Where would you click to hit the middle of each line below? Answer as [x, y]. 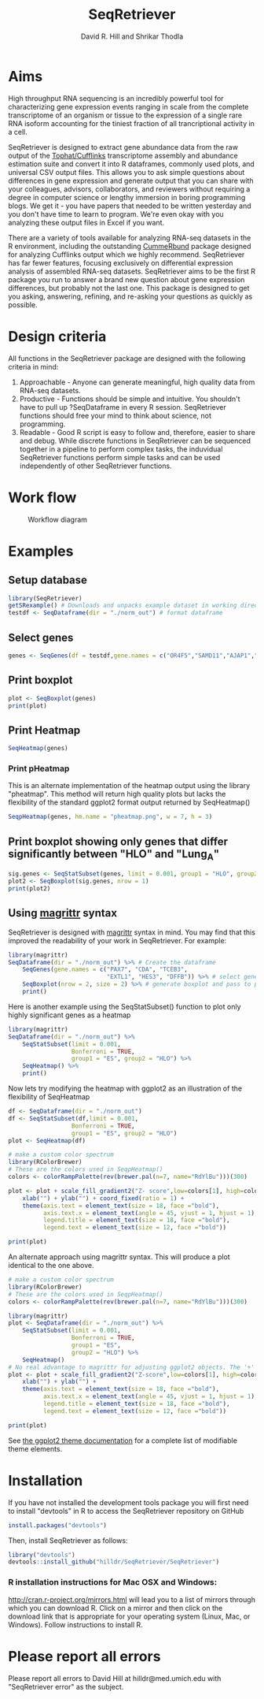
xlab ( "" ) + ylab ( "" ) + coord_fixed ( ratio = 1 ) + [103, 1198]
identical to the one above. [51, 1266]
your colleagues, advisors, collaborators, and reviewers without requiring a [129, 189]
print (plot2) [29, 889]
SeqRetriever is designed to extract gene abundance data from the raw [123, 147]
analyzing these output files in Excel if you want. [86, 222]
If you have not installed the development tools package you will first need [128, 1502]
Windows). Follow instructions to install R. [75, 1624]
